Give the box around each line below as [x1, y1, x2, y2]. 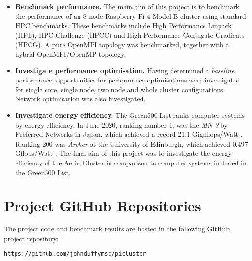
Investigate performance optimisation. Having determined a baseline [15, 65, 235, 75]
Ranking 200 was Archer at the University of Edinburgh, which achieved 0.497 [15, 138, 248, 148]
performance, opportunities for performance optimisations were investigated [15, 75, 240, 85]
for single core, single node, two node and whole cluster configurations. [15, 84, 225, 94]
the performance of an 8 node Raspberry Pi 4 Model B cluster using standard [15, 11, 246, 21]
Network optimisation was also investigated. [15, 94, 146, 104]
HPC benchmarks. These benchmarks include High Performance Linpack [15, 20, 232, 31]
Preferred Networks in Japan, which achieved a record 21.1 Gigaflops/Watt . [15, 129, 243, 139]
